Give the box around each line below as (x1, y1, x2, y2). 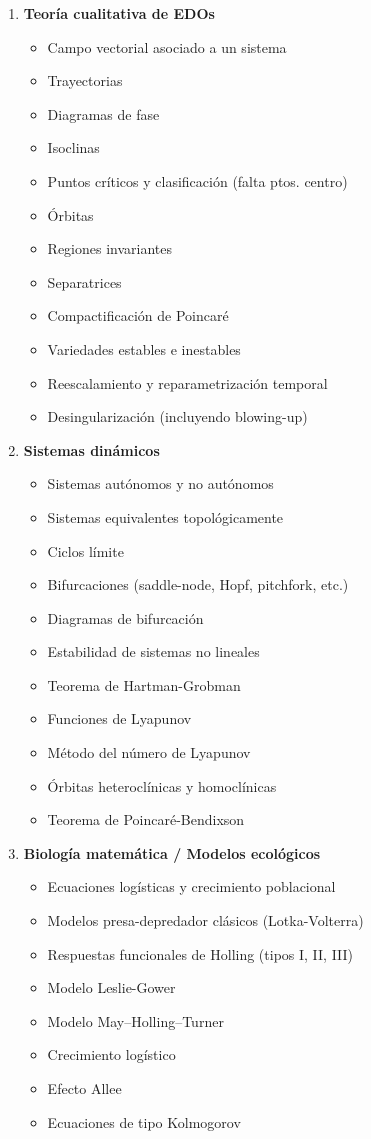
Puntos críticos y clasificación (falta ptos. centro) (47, 170, 348, 191)
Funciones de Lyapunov (47, 708, 192, 729)
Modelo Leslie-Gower (47, 977, 176, 998)
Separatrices (47, 271, 122, 292)
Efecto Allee (47, 1078, 122, 1098)
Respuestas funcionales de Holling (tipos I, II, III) (47, 943, 354, 964)
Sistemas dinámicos (23, 439, 160, 460)
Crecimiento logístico (47, 1044, 176, 1065)
